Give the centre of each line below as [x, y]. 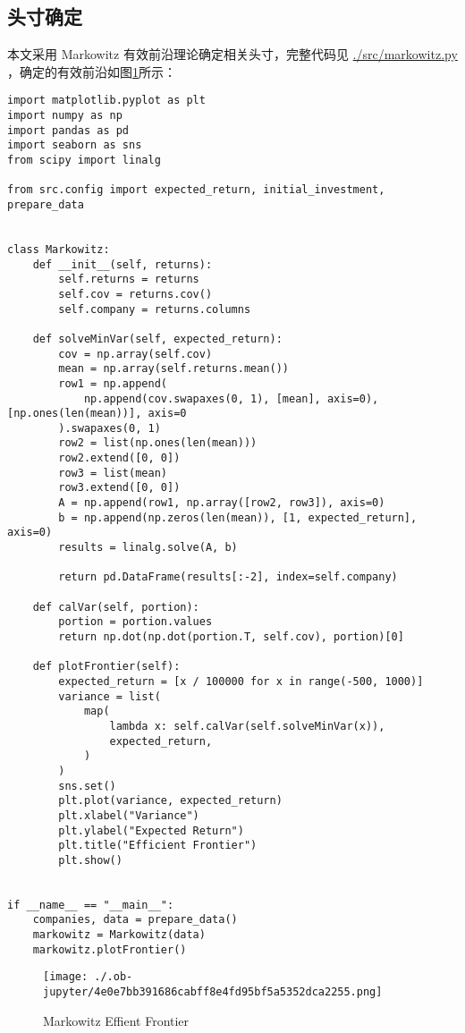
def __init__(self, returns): [123, 264]
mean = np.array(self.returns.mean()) [173, 369]
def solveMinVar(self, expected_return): [157, 339]
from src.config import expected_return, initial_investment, [196, 190]
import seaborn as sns [75, 145]
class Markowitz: [59, 249]
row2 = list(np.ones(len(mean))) [158, 443]
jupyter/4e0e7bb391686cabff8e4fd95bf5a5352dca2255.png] [213, 992]
